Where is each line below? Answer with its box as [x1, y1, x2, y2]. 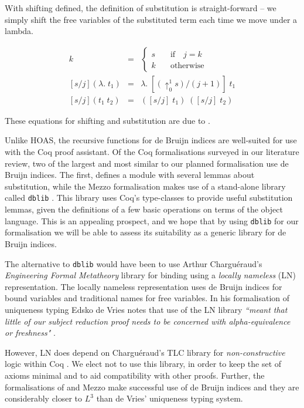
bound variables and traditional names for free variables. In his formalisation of [5, 292, 290, 304]
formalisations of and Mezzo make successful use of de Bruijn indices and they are [5, 380, 299, 393]
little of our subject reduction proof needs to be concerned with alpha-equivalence [5, 315, 291, 327]
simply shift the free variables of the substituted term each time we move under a [5, 13, 298, 25]
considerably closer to [5, 392, 83, 404]
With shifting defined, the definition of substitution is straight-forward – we [5, 2, 276, 14]
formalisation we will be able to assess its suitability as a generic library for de [5, 226, 286, 238]
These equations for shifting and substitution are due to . [5, 114, 210, 126]
